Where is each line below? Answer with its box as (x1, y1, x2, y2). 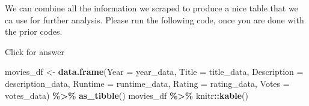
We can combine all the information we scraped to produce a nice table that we (5, 2, 298, 14)
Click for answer (5, 45, 64, 57)
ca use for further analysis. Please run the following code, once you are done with (5, 13, 304, 26)
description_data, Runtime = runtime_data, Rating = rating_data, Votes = (5, 77, 290, 89)
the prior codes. (5, 25, 63, 38)
